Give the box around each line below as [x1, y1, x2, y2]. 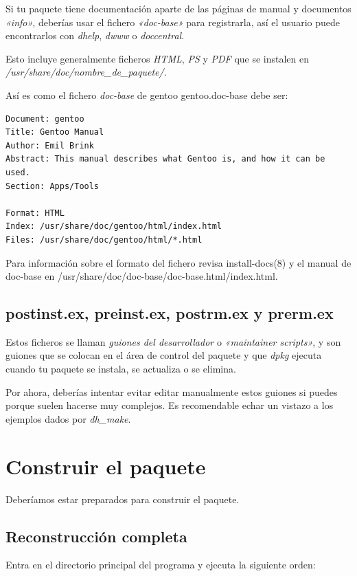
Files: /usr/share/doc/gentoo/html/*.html [5, 234, 203, 245]
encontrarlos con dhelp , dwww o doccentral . [5, 28, 185, 43]
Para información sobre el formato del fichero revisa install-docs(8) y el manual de [5, 255, 352, 269]
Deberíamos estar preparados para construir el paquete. [5, 491, 240, 506]
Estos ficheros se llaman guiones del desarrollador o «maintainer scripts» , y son [5, 334, 341, 348]
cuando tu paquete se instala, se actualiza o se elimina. [5, 362, 236, 376]
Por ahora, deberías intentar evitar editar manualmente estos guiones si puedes [5, 384, 338, 399]
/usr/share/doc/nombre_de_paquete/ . [5, 65, 167, 79]
